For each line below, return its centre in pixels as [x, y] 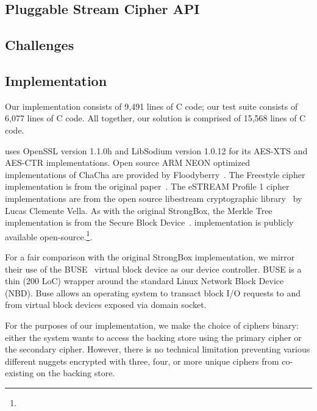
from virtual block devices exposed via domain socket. [106, 305]
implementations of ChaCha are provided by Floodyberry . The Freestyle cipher [155, 174]
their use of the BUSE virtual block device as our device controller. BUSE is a [153, 269]
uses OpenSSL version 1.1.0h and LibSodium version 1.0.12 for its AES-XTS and [156, 150]
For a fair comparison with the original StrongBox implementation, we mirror [150, 256]
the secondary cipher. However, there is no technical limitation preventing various [158, 349]
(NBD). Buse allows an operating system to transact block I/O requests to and [153, 292]
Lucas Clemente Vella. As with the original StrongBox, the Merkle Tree [139, 210]
